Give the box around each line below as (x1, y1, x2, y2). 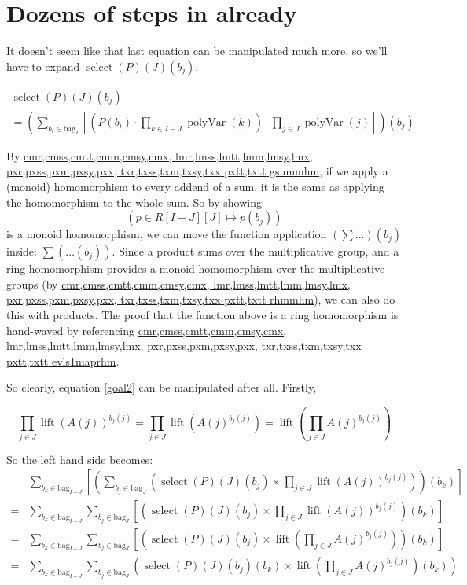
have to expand (6, 57, 80, 74)
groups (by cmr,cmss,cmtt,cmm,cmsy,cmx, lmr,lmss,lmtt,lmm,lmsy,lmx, (6, 275, 351, 292)
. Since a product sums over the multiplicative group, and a (112, 243, 399, 259)
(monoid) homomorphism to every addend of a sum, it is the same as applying (6, 178, 384, 194)
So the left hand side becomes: (6, 451, 153, 467)
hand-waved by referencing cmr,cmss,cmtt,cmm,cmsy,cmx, (6, 322, 287, 338)
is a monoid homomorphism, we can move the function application (6, 226, 327, 242)
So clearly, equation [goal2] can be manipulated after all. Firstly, (6, 379, 317, 396)
